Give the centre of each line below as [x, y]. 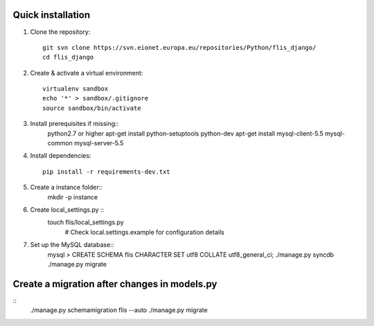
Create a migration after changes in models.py [115, 284]
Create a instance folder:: [66, 188]
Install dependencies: [61, 156]
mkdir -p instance [73, 197]
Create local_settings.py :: [67, 209]
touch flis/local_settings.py [86, 222]
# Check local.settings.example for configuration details [144, 232]
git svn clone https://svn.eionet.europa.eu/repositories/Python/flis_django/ [179, 47]
